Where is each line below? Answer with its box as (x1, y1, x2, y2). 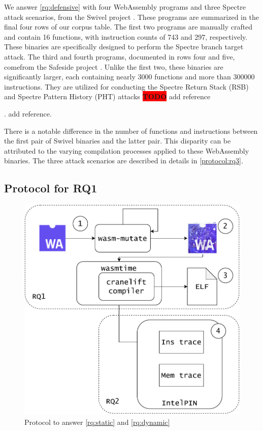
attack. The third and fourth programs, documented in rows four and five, (4, 51, 235, 62)
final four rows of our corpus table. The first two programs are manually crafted (4, 21, 253, 32)
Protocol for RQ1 (4, 180, 97, 196)
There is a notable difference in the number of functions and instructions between (4, 125, 258, 136)
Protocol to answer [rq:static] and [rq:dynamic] (24, 416, 170, 427)
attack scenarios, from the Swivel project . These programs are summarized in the (4, 11, 259, 22)
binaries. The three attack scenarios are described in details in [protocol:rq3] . (4, 155, 243, 166)
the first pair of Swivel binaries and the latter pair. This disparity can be (4, 135, 231, 146)
